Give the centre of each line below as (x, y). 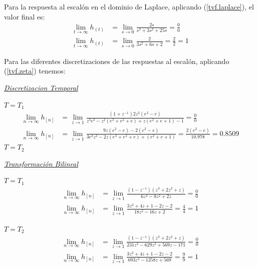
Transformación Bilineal (41, 163)
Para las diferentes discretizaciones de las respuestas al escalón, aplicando (117, 61)
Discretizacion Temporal (41, 87)
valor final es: (25, 16)
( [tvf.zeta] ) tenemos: (35, 71)
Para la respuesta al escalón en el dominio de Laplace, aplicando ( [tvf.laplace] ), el (129, 6)
